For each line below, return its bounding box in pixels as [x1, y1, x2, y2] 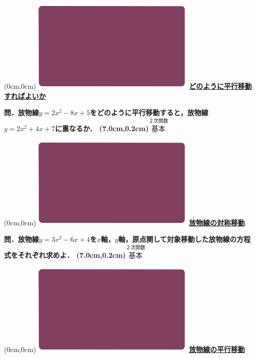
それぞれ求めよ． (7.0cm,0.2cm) [17, 250, 126, 260]
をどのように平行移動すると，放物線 [90, 107, 208, 118]
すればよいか [4, 90, 46, 101]
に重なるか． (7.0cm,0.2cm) [55, 123, 149, 134]
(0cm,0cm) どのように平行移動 [4, 81, 252, 91]
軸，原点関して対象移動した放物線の [118, 234, 237, 244]
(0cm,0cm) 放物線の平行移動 [4, 344, 245, 354]
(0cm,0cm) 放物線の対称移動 [4, 217, 245, 227]
